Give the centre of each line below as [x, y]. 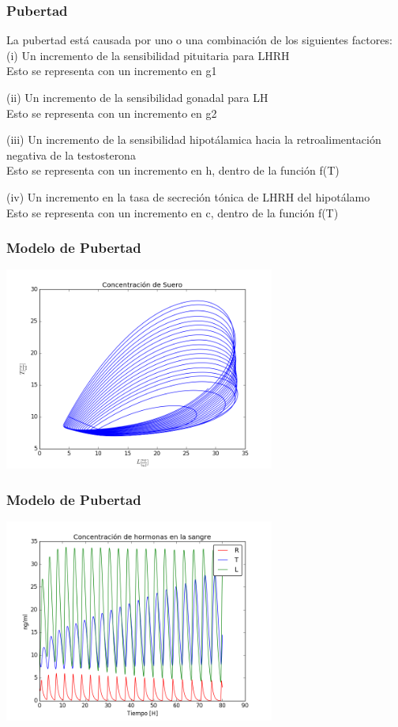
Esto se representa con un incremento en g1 [112, 71]
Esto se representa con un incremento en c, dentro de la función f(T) [173, 212]
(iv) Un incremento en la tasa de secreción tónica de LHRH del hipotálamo [188, 196]
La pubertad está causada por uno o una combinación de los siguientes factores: [199, 40]
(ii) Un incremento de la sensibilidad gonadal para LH [137, 97]
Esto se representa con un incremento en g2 [112, 113]
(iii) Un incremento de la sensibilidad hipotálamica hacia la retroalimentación [194, 139]
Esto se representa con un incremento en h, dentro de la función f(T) [173, 170]
